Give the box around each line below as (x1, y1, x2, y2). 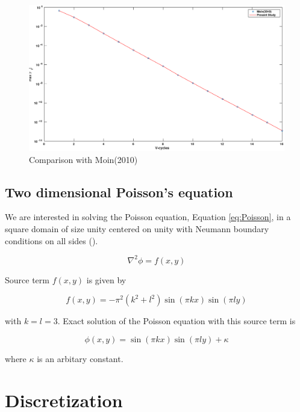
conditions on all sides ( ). (5, 234, 98, 247)
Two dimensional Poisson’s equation (5, 182, 233, 201)
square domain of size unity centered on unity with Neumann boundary (5, 223, 269, 235)
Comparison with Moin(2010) (29, 153, 138, 165)
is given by (86, 273, 127, 286)
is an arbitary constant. (37, 352, 123, 364)
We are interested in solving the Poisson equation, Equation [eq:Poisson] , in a (5, 211, 291, 223)
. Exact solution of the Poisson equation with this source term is (57, 315, 296, 327)
